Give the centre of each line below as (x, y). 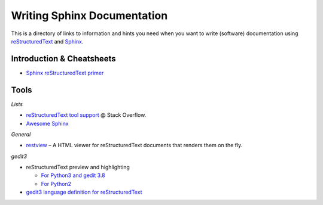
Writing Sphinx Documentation (89, 15)
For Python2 (56, 184)
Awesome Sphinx (47, 123)
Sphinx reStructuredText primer (65, 73)
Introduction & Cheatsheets (63, 59)
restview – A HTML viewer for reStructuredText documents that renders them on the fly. (134, 145)
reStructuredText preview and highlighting (78, 167)
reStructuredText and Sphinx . (47, 41)
